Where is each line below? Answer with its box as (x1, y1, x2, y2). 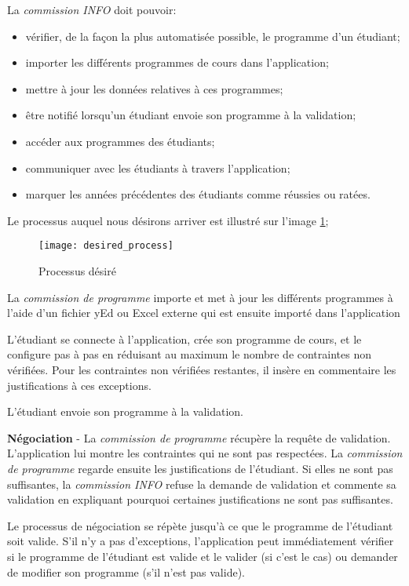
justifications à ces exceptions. (7, 377, 152, 393)
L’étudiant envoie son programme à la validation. (7, 403, 243, 420)
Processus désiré (38, 263, 116, 278)
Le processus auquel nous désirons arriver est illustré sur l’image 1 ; (7, 212, 329, 228)
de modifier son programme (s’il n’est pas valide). (7, 563, 245, 580)
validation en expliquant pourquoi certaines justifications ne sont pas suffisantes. (7, 491, 393, 508)
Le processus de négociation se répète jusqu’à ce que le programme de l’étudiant (7, 517, 393, 533)
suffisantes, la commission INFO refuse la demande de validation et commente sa (7, 475, 396, 492)
